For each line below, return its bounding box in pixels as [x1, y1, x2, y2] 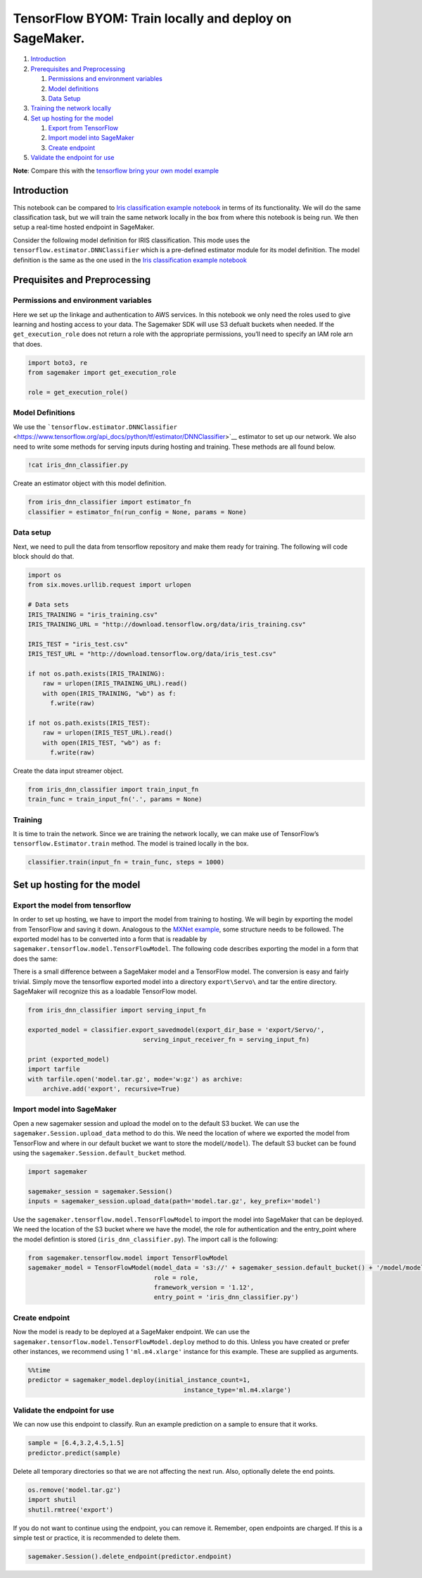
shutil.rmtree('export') [27, 1505, 114, 1514]
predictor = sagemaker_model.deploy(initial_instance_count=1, [27, 1376, 251, 1384]
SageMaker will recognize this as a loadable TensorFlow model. [13, 987, 198, 995]
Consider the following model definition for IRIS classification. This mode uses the [13, 236, 250, 244]
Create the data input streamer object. [13, 766, 124, 775]
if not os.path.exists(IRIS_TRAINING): [27, 669, 165, 678]
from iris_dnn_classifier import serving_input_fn [27, 1006, 207, 1014]
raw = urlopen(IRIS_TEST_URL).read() [42, 729, 173, 737]
